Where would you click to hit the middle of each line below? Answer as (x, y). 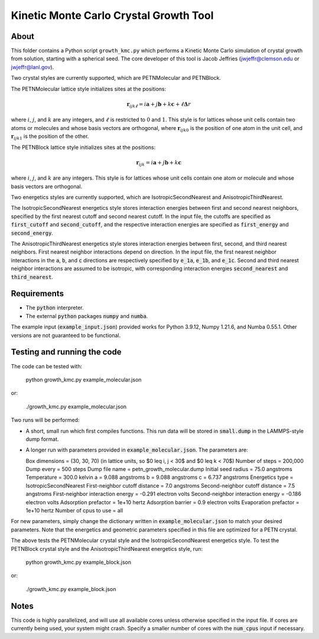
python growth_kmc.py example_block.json (78, 562)
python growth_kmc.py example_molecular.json (84, 379)
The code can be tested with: (47, 366)
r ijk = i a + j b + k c (159, 163)
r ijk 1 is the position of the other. (50, 137)
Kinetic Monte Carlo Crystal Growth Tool (112, 15)
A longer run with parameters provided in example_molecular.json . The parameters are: (137, 450)
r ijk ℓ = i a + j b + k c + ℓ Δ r (159, 105)
